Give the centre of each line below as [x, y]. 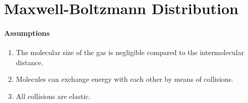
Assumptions [27, 33]
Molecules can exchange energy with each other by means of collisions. [125, 79]
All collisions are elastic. [53, 96]
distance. [29, 62]
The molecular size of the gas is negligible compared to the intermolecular [130, 52]
